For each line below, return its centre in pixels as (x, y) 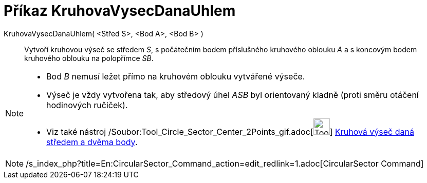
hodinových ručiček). (87, 105)
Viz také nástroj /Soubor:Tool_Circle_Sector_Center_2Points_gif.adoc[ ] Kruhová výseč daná (230, 131)
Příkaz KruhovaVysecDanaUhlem (120, 11)
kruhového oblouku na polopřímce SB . (89, 58)
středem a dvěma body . (92, 142)
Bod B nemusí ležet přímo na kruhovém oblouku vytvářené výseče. (176, 76)
